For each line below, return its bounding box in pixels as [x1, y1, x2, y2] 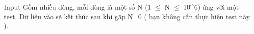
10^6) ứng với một [183, 2, 239, 11]
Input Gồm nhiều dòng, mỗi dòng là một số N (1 [4, 2, 151, 11]
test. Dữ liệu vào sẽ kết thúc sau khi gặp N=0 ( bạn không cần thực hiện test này [4, 11, 250, 21]
